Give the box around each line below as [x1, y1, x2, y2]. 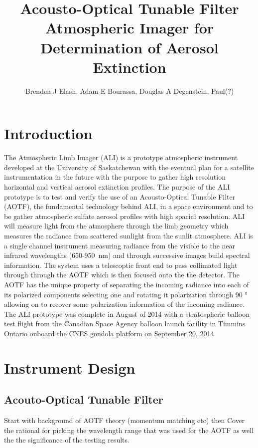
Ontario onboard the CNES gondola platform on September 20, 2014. [4, 328, 216, 338]
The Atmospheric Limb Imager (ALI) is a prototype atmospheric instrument [4, 152, 238, 163]
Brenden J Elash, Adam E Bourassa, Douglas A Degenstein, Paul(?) [25, 85, 234, 96]
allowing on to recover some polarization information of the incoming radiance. [4, 299, 245, 309]
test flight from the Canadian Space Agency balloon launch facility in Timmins [4, 318, 246, 329]
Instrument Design [4, 357, 135, 378]
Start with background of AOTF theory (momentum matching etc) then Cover [4, 415, 245, 426]
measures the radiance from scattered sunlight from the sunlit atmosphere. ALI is [4, 230, 253, 240]
